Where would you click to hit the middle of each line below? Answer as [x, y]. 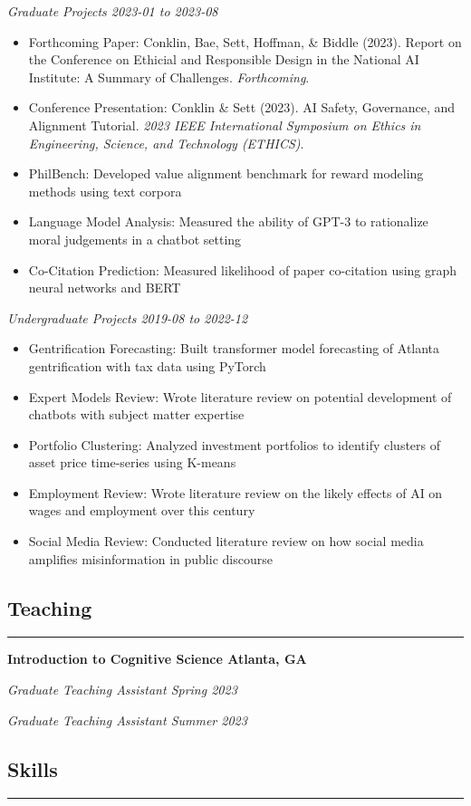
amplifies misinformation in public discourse [150, 558]
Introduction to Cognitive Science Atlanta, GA [157, 659]
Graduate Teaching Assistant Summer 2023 [127, 720]
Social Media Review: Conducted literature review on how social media [226, 541]
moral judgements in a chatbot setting [135, 239]
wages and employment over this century [142, 510]
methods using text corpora [105, 191]
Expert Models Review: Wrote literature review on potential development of [240, 396]
